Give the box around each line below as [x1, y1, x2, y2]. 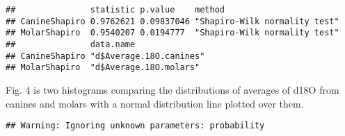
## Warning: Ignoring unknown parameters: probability [6, 121, 265, 131]
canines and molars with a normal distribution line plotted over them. [6, 96, 304, 110]
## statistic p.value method [6, 5, 225, 15]
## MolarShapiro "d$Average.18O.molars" [6, 62, 200, 73]
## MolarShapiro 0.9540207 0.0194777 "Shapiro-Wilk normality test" [6, 28, 339, 38]
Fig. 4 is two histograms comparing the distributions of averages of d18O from [6, 82, 339, 96]
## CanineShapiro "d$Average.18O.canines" [6, 51, 205, 61]
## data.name [6, 39, 136, 49]
